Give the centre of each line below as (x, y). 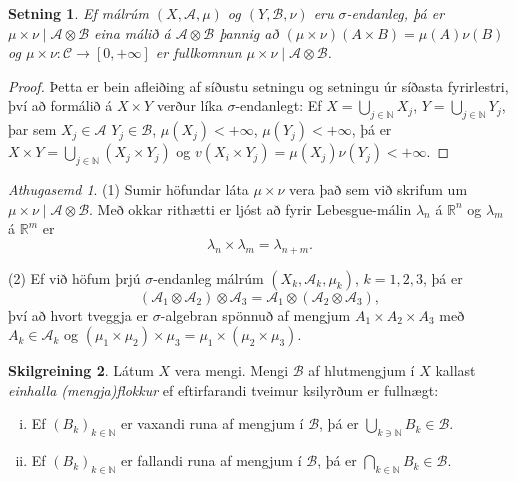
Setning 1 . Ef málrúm (78, 13)
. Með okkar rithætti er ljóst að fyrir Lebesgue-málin (250, 208)
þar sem (32, 129)
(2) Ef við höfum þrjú (74, 277)
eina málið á (132, 32)
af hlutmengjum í (361, 370)
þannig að (249, 32)
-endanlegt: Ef (278, 105)
